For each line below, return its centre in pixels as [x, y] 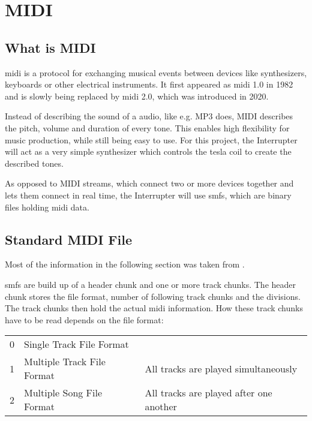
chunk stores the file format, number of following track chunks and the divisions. [153, 296]
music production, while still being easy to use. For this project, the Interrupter [151, 139]
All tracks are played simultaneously [221, 368]
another [161, 407]
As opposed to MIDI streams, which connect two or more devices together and [149, 183]
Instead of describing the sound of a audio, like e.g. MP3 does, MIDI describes [149, 116]
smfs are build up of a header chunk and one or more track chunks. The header [151, 284]
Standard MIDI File [69, 239]
